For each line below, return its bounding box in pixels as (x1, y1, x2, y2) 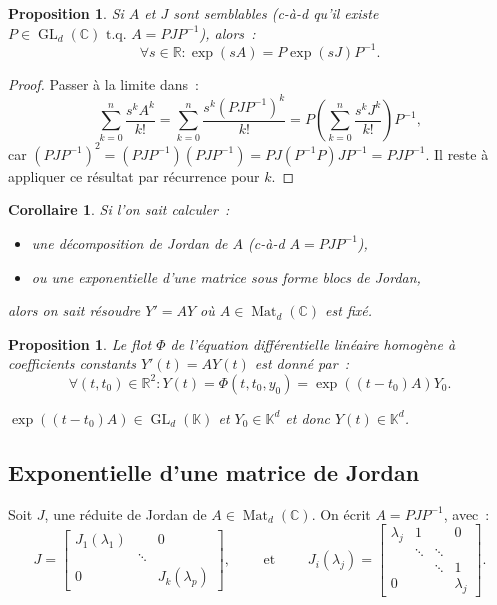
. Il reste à (425, 143, 489, 164)
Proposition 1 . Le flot (8, 333, 152, 354)
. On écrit (311, 503, 371, 524)
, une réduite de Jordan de (44, 503, 207, 524)
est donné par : (254, 353, 350, 374)
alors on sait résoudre (8, 300, 141, 321)
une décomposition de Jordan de (31, 232, 228, 253)
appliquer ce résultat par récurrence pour (8, 165, 260, 186)
